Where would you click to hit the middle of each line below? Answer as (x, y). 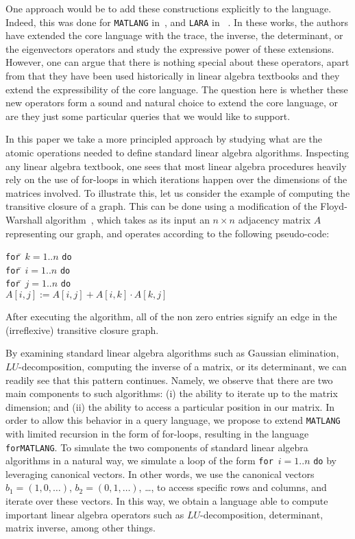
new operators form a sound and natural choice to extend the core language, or (172, 103)
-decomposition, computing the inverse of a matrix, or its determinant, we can (183, 366)
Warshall (24, 219)
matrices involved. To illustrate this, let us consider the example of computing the (178, 192)
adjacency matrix (274, 219)
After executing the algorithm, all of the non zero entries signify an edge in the (171, 316)
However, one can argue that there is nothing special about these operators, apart (177, 62)
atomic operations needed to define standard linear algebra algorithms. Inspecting (177, 152)
